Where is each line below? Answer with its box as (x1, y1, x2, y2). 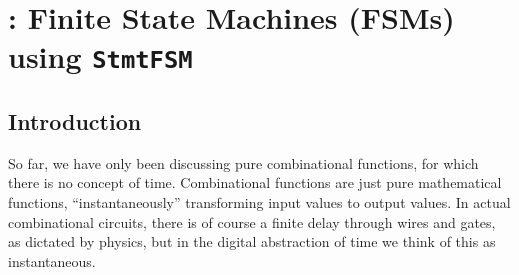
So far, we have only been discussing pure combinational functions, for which (8, 152, 479, 173)
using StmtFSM (8, 36, 193, 77)
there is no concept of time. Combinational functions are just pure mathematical (8, 172, 502, 193)
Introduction (8, 106, 142, 137)
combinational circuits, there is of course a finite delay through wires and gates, (8, 211, 496, 232)
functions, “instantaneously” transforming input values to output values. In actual (8, 192, 511, 213)
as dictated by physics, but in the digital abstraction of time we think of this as (8, 231, 496, 252)
